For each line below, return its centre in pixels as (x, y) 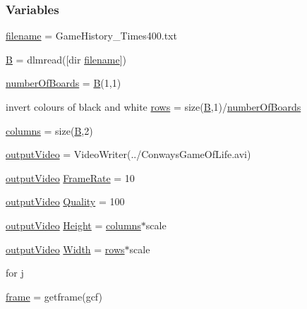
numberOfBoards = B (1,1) (64, 83)
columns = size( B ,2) (49, 130)
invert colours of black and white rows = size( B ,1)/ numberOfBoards (153, 107)
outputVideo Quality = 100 (65, 201)
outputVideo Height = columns (73, 225)
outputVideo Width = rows (65, 249)
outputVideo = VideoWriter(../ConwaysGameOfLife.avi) (128, 154)
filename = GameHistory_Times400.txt (91, 36)
